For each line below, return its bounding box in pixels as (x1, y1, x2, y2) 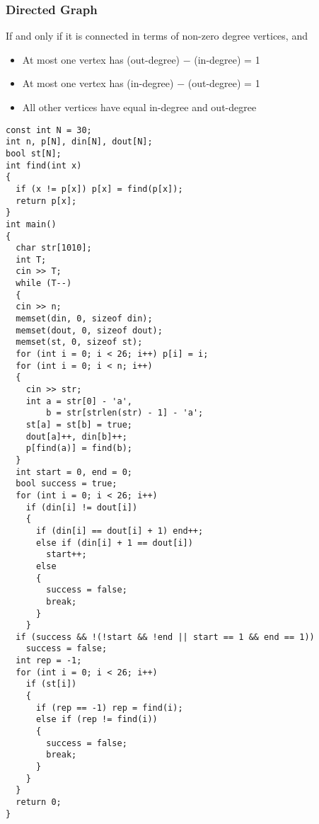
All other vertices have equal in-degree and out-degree (22, 100, 257, 114)
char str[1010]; (16, 243, 92, 253)
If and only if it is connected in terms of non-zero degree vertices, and (6, 28, 308, 43)
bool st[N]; (6, 148, 62, 159)
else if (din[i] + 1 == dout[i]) (35, 537, 193, 548)
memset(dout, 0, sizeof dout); (16, 325, 163, 336)
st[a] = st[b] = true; (25, 420, 132, 430)
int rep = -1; (16, 656, 82, 666)
